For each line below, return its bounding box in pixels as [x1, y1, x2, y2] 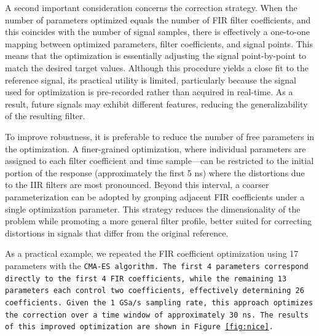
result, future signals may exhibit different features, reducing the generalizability [5, 97, 308, 110]
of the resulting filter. [5, 109, 85, 122]
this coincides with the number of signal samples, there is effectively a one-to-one [5, 25, 310, 38]
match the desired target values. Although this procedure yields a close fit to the [5, 61, 309, 74]
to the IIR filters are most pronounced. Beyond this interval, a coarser [5, 178, 269, 191]
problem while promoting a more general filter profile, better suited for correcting [5, 214, 312, 227]
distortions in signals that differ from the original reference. [5, 226, 229, 239]
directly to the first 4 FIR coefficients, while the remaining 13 [5, 274, 287, 283]
